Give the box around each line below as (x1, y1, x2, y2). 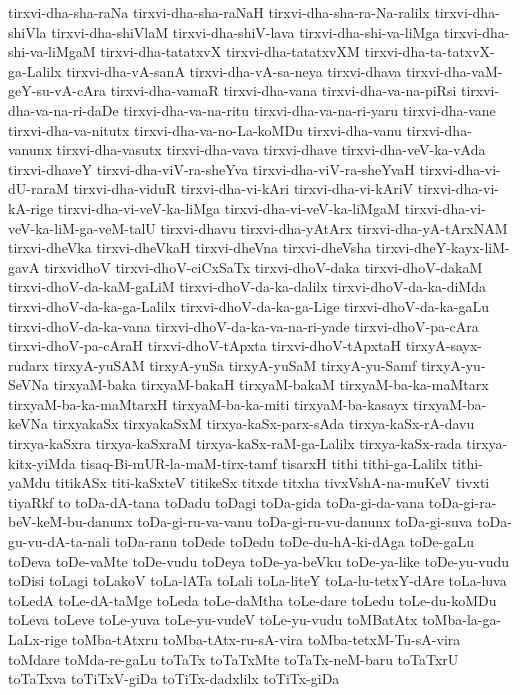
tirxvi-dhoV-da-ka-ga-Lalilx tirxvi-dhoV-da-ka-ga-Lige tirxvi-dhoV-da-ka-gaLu (8, 295, 490, 316)
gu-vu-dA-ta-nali (8, 531, 110, 552)
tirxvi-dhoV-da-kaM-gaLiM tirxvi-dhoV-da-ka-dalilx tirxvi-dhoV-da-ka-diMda (8, 276, 486, 297)
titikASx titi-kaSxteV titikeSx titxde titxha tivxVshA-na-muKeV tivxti (55, 472, 490, 493)
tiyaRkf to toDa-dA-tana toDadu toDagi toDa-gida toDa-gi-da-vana (8, 491, 425, 512)
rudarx (8, 354, 49, 375)
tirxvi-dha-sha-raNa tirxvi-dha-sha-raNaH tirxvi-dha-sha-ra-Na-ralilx (8, 2, 430, 22)
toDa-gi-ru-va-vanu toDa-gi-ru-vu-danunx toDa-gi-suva (137, 511, 473, 532)
